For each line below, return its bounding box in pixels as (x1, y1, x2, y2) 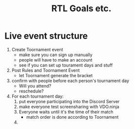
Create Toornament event (11, 46, 63, 52)
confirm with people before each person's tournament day (11, 78, 130, 84)
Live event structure (4, 30, 88, 42)
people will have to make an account (19, 57, 93, 63)
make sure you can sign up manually (19, 52, 93, 58)
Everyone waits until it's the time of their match (19, 108, 114, 115)
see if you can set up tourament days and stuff (19, 62, 113, 68)
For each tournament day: (11, 93, 64, 99)
